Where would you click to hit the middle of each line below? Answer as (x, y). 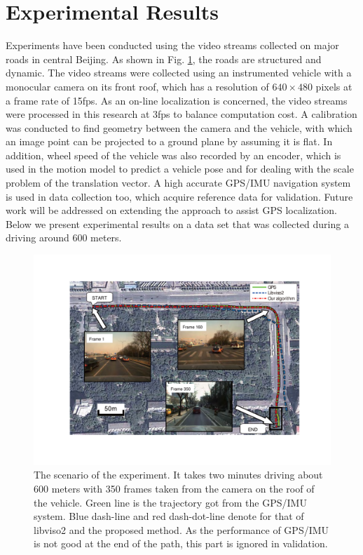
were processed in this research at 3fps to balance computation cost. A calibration (181, 114)
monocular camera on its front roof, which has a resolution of (137, 86)
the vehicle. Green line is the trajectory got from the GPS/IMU (170, 502)
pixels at (334, 86)
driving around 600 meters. (64, 238)
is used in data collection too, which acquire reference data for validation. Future (179, 196)
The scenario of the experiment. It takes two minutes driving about (178, 475)
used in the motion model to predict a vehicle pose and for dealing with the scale (180, 169)
